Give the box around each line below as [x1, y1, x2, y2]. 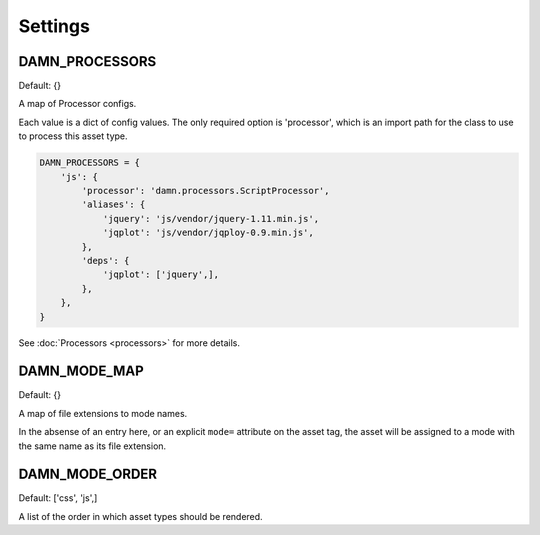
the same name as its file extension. [18, 440, 167, 452]
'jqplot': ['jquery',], [102, 269, 220, 280]
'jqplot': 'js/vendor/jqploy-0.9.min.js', [102, 227, 314, 239]
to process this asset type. [18, 130, 129, 142]
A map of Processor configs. [18, 98, 137, 110]
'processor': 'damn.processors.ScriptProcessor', [81, 185, 330, 196]
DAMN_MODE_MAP [18, 363, 144, 380]
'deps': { [81, 255, 130, 266]
